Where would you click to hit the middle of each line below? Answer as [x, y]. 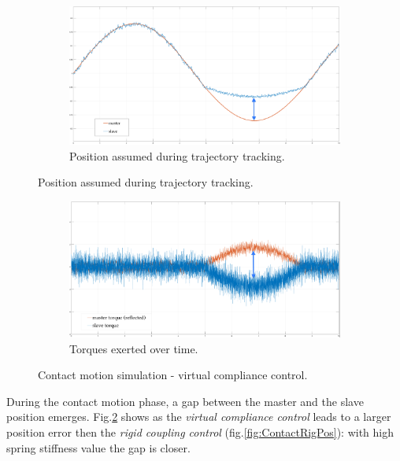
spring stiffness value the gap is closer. [98, 447]
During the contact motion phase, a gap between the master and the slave [185, 401]
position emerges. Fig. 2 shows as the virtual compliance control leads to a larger [199, 417]
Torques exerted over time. [134, 348]
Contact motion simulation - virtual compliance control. [173, 375]
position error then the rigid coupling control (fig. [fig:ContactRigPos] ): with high [200, 431]
